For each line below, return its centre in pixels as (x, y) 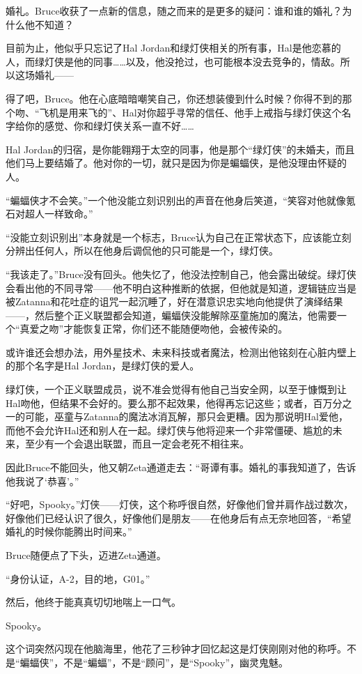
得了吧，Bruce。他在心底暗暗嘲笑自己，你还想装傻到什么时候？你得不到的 (174, 98)
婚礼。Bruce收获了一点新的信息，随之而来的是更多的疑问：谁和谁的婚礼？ (174, 10)
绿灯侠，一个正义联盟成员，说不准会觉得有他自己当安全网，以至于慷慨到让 (176, 389)
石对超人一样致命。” (49, 214)
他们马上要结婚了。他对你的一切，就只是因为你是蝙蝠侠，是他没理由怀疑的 (176, 163)
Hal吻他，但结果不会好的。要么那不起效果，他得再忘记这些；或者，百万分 (174, 403)
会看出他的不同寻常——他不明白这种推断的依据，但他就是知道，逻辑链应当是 (181, 288)
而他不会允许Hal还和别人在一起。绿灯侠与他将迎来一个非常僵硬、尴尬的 (169, 430)
